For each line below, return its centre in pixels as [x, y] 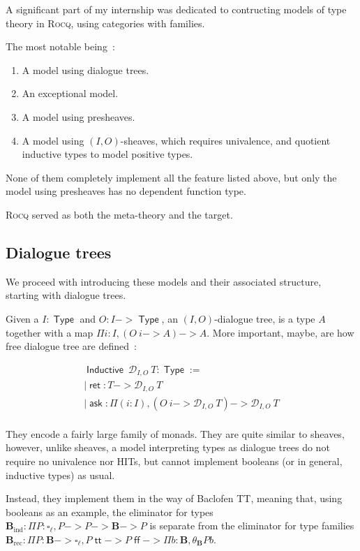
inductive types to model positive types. [107, 154]
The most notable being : [60, 46]
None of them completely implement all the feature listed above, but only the [171, 177]
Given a [22, 318]
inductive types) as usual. [60, 475]
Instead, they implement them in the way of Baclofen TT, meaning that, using [174, 498]
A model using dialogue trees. [85, 69]
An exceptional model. [70, 93]
